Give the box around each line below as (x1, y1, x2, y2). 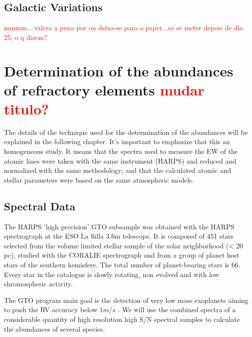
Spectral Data (4, 198, 76, 213)
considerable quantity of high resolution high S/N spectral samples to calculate (4, 314, 240, 324)
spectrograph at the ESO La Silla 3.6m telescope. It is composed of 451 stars (4, 231, 234, 241)
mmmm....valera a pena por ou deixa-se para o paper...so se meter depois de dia (4, 22, 243, 33)
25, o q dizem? (4, 32, 47, 42)
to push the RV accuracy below (4, 304, 97, 315)
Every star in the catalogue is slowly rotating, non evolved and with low (4, 269, 219, 279)
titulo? (4, 98, 49, 118)
